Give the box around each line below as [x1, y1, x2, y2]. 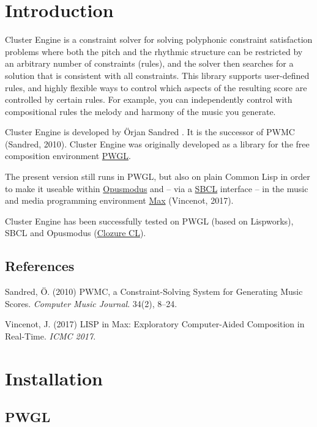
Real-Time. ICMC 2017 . [5, 330, 96, 343]
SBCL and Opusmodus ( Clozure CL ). [5, 226, 146, 239]
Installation [5, 365, 103, 390]
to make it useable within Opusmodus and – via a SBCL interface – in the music [5, 182, 308, 195]
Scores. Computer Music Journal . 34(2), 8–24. [5, 297, 177, 310]
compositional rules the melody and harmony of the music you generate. [5, 105, 276, 117]
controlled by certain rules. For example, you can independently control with [5, 93, 293, 106]
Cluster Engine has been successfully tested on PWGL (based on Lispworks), [5, 214, 294, 227]
